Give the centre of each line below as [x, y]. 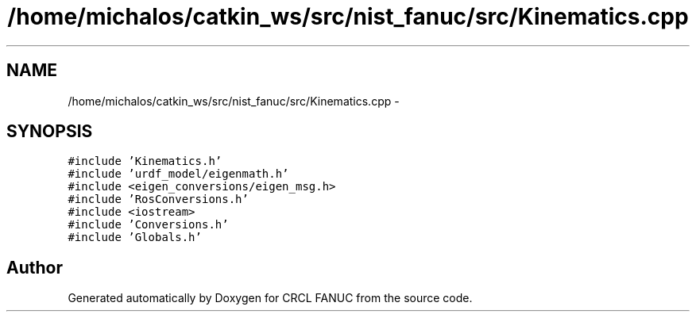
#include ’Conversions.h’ [148, 225]
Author [35, 267]
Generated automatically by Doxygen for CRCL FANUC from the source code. [270, 298]
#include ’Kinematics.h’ [145, 161]
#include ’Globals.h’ [135, 238]
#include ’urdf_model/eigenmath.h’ [178, 174]
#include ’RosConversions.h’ [158, 199]
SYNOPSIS [50, 132]
